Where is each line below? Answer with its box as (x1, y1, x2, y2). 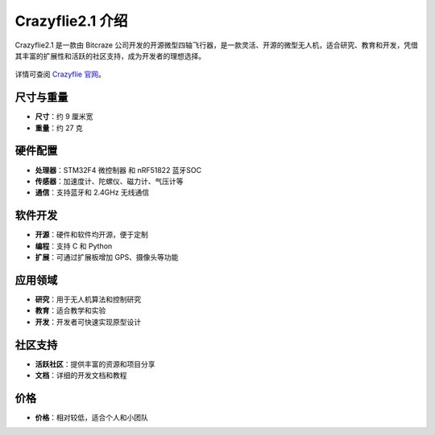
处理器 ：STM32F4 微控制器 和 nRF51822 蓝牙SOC (35, 165, 202, 174)
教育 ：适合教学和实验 (35, 306, 106, 315)
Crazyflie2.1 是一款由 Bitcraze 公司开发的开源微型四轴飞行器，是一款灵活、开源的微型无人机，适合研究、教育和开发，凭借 (14, 40, 418, 50)
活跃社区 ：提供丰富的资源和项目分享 (35, 359, 155, 369)
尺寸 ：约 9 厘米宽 (35, 112, 93, 121)
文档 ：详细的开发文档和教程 (35, 370, 127, 380)
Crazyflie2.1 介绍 (14, 12, 128, 30)
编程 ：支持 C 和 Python (35, 241, 113, 251)
